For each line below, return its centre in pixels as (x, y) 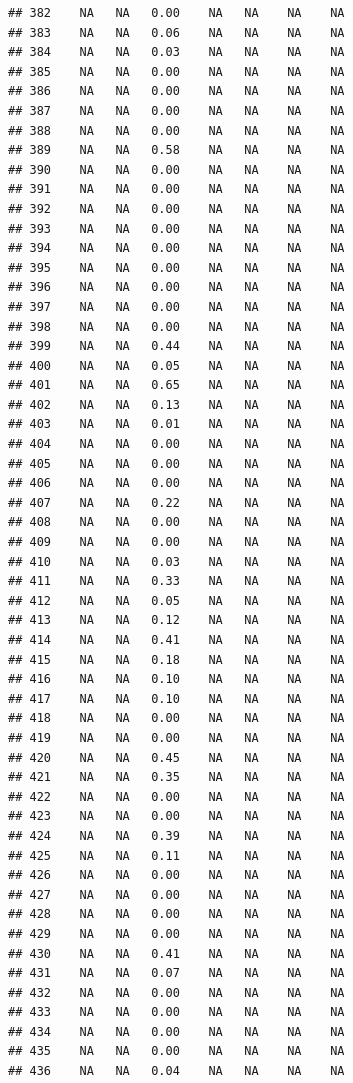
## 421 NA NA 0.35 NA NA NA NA (176, 777)
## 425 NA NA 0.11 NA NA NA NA (176, 855)
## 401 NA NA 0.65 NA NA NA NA (176, 385)
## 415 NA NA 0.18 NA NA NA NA (176, 659)
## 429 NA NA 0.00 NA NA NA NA (176, 933)
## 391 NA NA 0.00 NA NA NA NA (176, 189)
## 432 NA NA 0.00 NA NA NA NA (176, 992)
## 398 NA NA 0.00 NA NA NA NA (176, 326)
